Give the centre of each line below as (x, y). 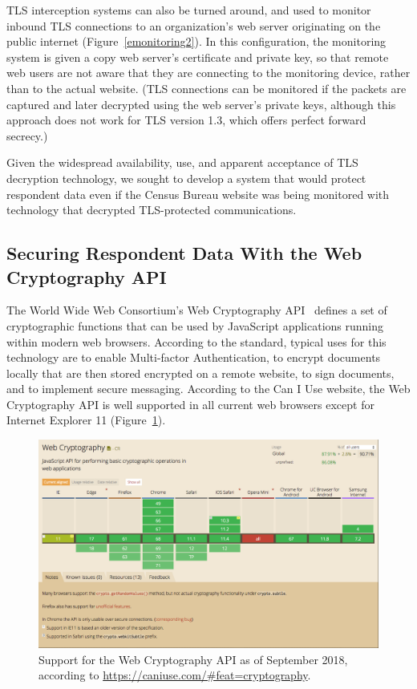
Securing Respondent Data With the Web (184, 253)
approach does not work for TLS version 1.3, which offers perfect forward (186, 120)
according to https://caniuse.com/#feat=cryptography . (175, 675)
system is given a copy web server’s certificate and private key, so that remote (198, 57)
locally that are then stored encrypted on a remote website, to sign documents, (200, 373)
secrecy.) (27, 135)
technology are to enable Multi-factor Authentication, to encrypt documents (194, 357)
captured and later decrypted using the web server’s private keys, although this (201, 104)
